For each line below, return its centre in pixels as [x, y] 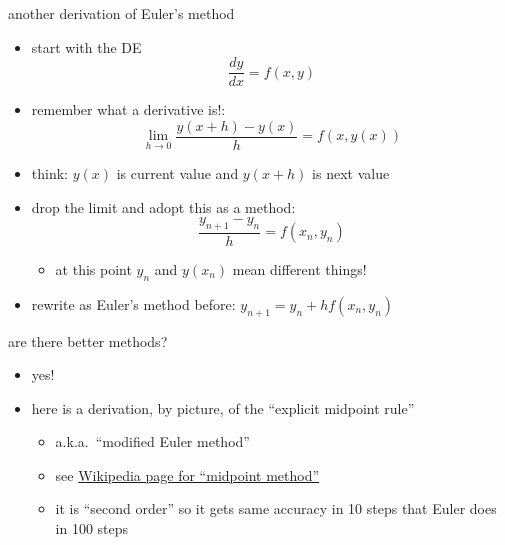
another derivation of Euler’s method [121, 13]
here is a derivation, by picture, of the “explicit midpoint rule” [223, 407]
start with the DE [86, 46]
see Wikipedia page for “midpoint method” [187, 474]
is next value [351, 172]
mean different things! [299, 268]
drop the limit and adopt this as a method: [163, 206]
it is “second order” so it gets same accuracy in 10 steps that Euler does [276, 508]
